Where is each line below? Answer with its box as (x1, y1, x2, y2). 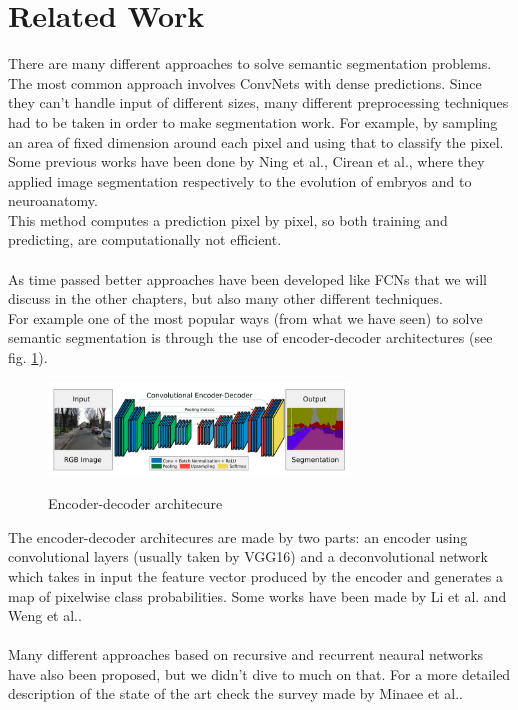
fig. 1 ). (8, 347, 48, 368)
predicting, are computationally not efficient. (8, 229, 282, 250)
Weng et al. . (8, 605, 82, 626)
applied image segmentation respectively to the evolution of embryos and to (8, 170, 472, 191)
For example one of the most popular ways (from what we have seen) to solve (8, 307, 483, 328)
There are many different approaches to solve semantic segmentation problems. (8, 53, 492, 74)
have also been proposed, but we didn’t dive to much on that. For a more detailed (8, 663, 511, 684)
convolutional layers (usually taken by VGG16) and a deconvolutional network (8, 546, 488, 567)
